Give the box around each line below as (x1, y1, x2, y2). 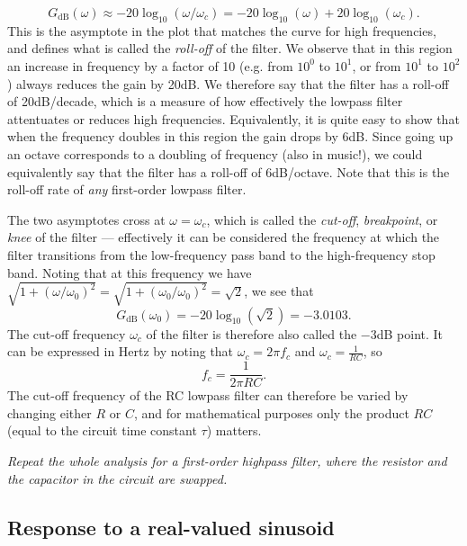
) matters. (206, 421, 262, 440)
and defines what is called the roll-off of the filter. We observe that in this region (7, 39, 453, 58)
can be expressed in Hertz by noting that (7, 342, 234, 361)
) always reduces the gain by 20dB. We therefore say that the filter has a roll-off (7, 74, 449, 93)
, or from (352, 56, 401, 75)
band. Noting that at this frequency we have (7, 263, 252, 282)
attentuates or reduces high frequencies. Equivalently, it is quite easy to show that (7, 109, 460, 128)
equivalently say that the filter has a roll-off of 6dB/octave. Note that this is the (7, 162, 450, 181)
